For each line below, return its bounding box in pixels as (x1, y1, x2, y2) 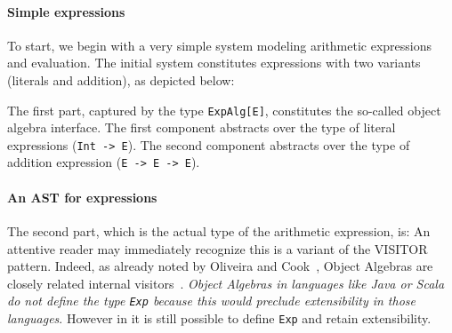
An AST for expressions (7, 187, 157, 206)
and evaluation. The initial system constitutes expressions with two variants (7, 53, 421, 72)
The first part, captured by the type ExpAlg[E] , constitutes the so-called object (7, 100, 441, 119)
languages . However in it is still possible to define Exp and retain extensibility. (7, 308, 432, 327)
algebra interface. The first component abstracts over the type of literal (7, 118, 396, 137)
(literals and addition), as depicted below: (7, 70, 235, 89)
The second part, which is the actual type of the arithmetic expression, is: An (7, 221, 431, 240)
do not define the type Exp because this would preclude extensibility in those (7, 291, 416, 310)
